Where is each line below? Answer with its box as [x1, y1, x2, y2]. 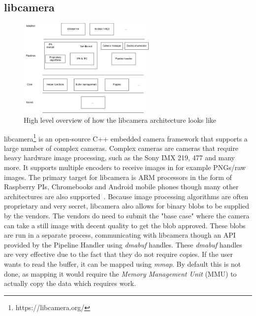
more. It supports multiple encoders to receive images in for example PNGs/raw [4, 162, 246, 173]
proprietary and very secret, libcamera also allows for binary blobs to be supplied [4, 201, 250, 211]
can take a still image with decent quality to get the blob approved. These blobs [4, 220, 246, 230]
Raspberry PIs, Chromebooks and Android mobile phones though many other [4, 181, 239, 192]
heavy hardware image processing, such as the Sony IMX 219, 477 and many [4, 152, 235, 163]
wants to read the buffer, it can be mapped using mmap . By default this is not [4, 258, 241, 269]
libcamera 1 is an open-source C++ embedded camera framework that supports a [4, 132, 248, 143]
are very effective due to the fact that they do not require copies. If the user [4, 249, 233, 259]
